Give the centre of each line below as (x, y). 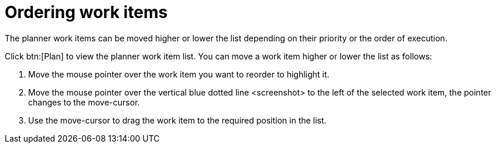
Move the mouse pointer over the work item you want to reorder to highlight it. (179, 74)
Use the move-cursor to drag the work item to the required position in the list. (177, 120)
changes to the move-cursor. (84, 102)
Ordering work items (86, 12)
